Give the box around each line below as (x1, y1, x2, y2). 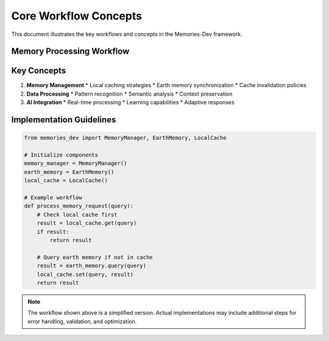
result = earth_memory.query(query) (37, 262, 146, 269)
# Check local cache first (37, 211, 118, 218)
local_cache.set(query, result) (37, 271, 134, 278)
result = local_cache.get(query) (37, 220, 137, 227)
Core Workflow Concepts (11, 9, 143, 23)
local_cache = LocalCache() (24, 177, 108, 184)
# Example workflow (24, 194, 82, 201)
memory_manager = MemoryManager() (24, 160, 127, 167)
